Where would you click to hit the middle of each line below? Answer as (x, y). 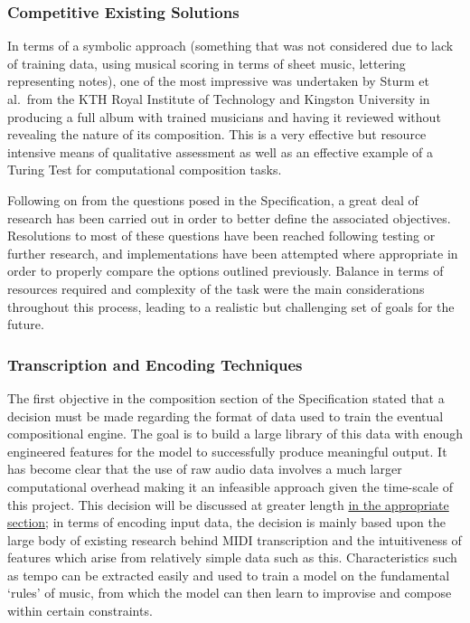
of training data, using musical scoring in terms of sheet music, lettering (207, 63)
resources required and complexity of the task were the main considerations (216, 288)
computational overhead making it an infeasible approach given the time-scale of (230, 486)
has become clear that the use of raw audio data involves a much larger (205, 469)
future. (26, 324)
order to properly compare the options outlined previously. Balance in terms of (226, 271)
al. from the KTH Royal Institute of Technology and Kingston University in (219, 99)
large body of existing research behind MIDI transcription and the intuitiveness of (235, 539)
